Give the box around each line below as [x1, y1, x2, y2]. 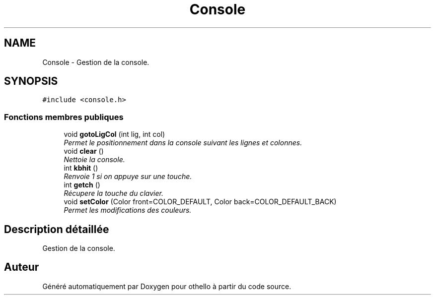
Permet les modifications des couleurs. [64, 206, 192, 215]
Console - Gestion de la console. [42, 58, 149, 66]
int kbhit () [64, 164, 98, 173]
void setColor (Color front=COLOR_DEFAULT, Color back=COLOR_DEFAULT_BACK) [64, 197, 337, 206]
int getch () [64, 180, 100, 189]
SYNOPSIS [4, 75, 58, 88]
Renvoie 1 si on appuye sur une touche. [64, 172, 192, 181]
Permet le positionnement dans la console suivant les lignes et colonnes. [64, 138, 302, 147]
